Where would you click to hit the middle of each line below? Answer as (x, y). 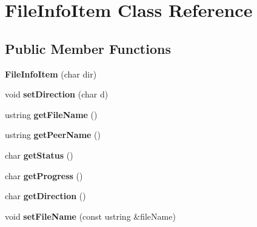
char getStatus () (39, 155)
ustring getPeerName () (53, 135)
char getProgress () (44, 175)
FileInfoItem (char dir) (51, 74)
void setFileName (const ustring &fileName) (90, 216)
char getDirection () (45, 196)
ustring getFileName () (51, 114)
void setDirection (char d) (57, 94)
